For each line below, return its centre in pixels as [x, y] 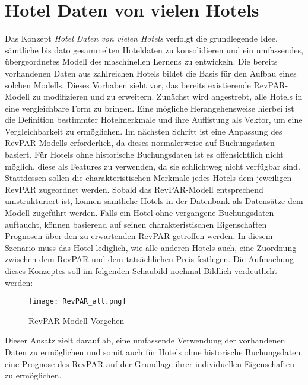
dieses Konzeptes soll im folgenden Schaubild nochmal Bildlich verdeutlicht [141, 271]
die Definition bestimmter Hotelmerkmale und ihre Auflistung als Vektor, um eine [154, 120]
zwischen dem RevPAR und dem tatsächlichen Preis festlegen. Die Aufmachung [150, 259]
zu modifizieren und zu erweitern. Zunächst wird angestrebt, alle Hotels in [167, 96]
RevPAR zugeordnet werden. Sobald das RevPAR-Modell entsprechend [134, 189]
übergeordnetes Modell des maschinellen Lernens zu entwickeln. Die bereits [141, 61]
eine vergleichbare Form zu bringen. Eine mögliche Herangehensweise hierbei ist [150, 108]
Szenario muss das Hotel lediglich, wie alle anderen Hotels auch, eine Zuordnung [151, 247]
